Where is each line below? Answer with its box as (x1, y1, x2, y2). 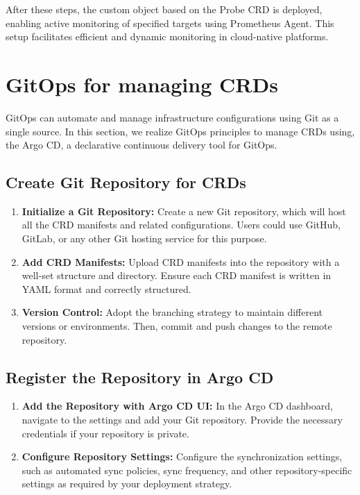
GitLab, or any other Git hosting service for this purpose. (22, 231, 267, 246)
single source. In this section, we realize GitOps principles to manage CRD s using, (6, 124, 355, 138)
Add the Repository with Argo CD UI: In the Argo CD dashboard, (22, 398, 333, 413)
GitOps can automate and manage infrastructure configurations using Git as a (6, 110, 339, 124)
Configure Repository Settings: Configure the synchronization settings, (22, 449, 343, 464)
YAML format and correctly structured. (22, 281, 191, 296)
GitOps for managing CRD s (6, 69, 278, 98)
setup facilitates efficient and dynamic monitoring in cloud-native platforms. (6, 29, 329, 44)
